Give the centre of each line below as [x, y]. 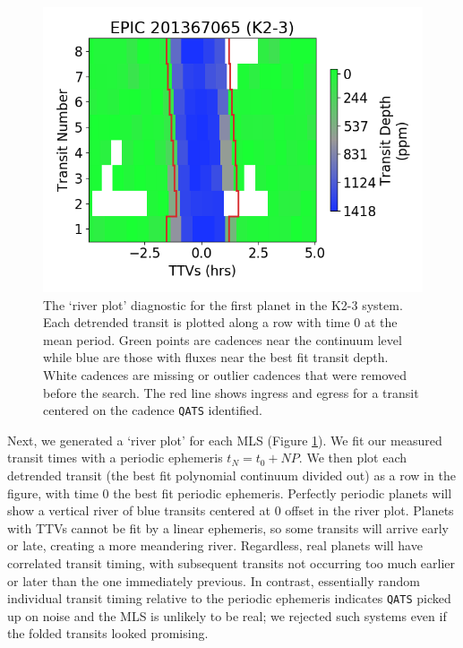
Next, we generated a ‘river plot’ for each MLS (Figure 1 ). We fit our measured [225, 440]
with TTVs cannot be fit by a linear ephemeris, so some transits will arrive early [228, 527]
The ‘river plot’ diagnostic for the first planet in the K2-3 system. [223, 304]
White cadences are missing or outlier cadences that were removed [225, 374]
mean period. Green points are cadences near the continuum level [223, 339]
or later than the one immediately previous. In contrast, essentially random [214, 580]
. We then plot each [353, 458]
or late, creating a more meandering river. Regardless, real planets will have [215, 545]
